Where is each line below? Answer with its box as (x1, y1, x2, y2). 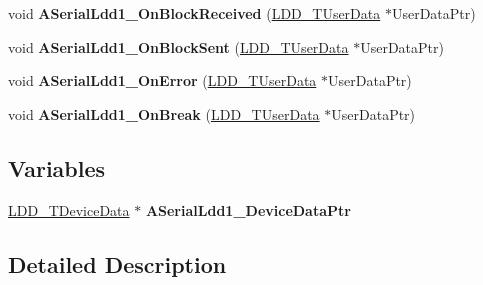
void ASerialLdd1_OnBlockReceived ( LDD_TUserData (8, 3, 381, 23)
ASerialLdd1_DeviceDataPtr (145, 199, 351, 220)
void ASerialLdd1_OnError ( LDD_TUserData (8, 70, 317, 91)
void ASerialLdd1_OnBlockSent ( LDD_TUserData (8, 36, 349, 57)
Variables (8, 152, 106, 183)
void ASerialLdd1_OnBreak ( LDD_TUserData (8, 103, 320, 124)
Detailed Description (8, 248, 227, 279)
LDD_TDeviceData (8, 199, 130, 220)
